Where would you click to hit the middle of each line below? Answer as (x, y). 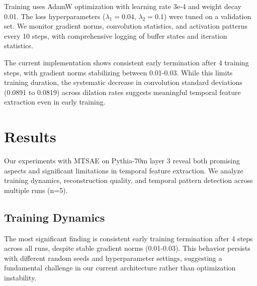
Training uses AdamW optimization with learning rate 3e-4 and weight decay (123, 6)
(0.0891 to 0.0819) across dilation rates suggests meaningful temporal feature (122, 92)
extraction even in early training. (55, 102)
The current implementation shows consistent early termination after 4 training (126, 62)
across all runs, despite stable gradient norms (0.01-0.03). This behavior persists (127, 248)
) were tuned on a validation (207, 16)
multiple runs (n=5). (36, 190)
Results (30, 136)
